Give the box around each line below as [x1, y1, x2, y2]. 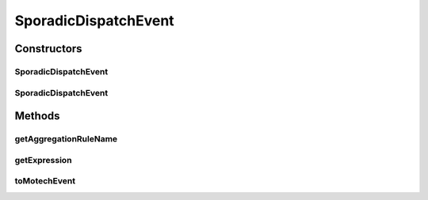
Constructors [14, 42, 82, 55]
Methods [14, 109, 60, 123]
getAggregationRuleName [14, 134, 118, 145]
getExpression [14, 154, 72, 165]
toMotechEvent [14, 175, 75, 187]
